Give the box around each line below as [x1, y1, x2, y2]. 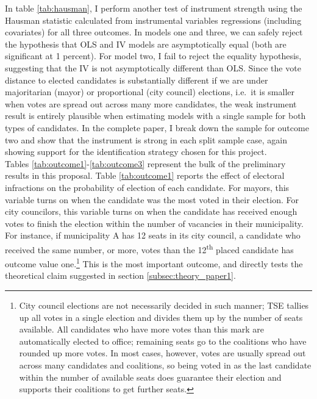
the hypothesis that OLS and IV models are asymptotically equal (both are [5, 37, 287, 50]
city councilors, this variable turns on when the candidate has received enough [5, 205, 297, 218]
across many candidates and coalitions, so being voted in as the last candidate [19, 358, 312, 371]
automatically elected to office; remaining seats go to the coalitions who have [19, 334, 307, 347]
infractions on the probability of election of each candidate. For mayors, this [5, 181, 290, 193]
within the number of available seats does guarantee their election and [19, 370, 282, 383]
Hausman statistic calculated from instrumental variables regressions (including [5, 13, 302, 26]
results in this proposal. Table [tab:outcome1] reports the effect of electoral [5, 169, 285, 182]
